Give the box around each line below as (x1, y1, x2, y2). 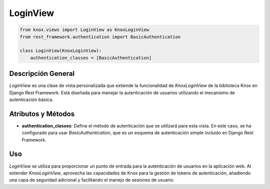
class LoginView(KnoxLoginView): (19, 48, 102, 53)
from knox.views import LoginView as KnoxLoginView (19, 27, 149, 32)
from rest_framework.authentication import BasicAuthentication (19, 34, 181, 39)
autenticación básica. (9, 96, 53, 102)
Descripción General (9, 69, 75, 78)
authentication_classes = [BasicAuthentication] (30, 55, 152, 60)
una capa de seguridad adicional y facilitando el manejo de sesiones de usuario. (9, 177, 174, 183)
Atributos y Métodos (9, 109, 75, 118)
